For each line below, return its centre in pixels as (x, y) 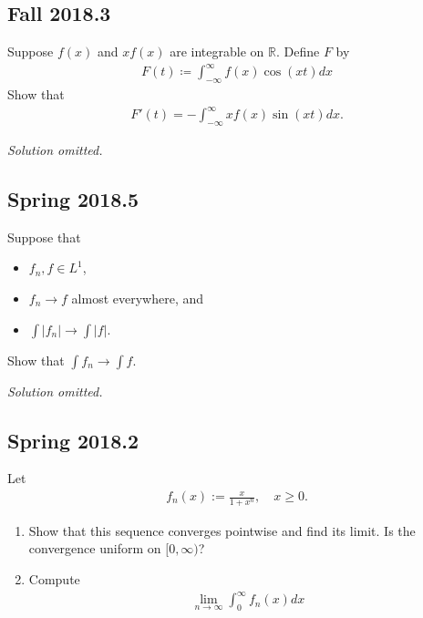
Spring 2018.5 (73, 199)
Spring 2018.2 (73, 440)
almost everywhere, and (138, 299)
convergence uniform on (95, 548)
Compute (54, 579)
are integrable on (217, 51)
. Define (298, 51)
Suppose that (44, 237)
